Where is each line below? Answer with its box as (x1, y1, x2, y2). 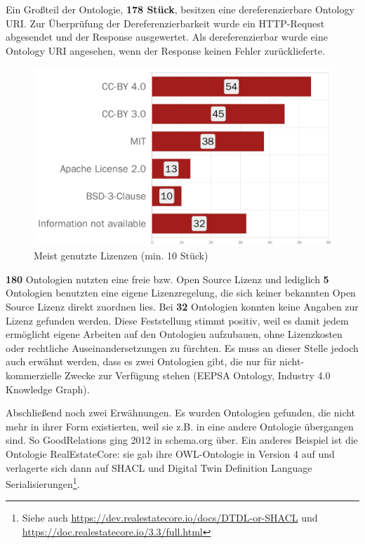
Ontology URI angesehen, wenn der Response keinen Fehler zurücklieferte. (6, 43, 325, 57)
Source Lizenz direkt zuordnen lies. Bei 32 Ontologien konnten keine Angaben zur (6, 299, 359, 313)
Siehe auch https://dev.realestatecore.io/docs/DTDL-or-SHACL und (22, 510, 318, 525)
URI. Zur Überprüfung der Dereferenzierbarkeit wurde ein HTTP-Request (6, 15, 325, 30)
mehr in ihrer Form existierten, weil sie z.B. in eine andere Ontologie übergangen (6, 419, 354, 433)
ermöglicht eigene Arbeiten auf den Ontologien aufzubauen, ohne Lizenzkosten (6, 327, 343, 341)
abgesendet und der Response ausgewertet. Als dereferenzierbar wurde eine (6, 29, 328, 44)
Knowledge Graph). (6, 381, 90, 396)
